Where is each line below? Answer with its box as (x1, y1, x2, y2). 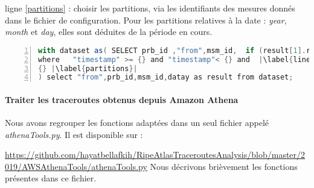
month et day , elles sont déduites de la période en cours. (5, 25, 213, 38)
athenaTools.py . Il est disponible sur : (5, 128, 143, 140)
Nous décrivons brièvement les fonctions (150, 160, 298, 172)
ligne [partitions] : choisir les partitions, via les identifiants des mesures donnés (5, 2, 295, 14)
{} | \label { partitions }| (38, 64, 138, 73)
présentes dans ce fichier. (5, 172, 97, 184)
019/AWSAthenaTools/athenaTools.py (5, 160, 147, 172)
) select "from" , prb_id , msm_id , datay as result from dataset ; (38, 73, 293, 82)
